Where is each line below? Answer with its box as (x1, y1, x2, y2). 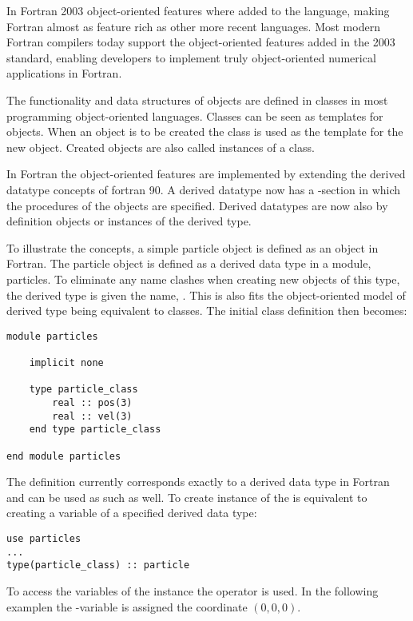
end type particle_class (29, 424, 161, 436)
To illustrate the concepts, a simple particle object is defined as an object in (6, 239, 379, 256)
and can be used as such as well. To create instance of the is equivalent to (6, 488, 367, 505)
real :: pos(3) (52, 396, 133, 408)
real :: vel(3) (52, 410, 133, 422)
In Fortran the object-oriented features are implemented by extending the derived (6, 165, 406, 182)
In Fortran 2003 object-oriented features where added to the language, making (6, 2, 390, 18)
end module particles (6, 450, 121, 462)
